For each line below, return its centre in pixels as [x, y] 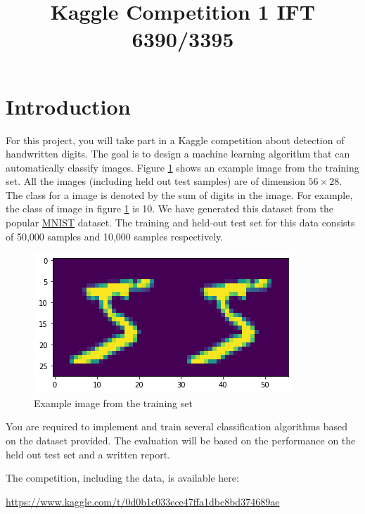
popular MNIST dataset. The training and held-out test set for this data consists [180, 223]
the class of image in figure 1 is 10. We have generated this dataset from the [169, 208]
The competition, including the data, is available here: [122, 478]
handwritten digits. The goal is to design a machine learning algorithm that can [178, 154]
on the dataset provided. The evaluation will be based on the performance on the [181, 441]
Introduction [68, 106]
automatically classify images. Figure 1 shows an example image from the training [182, 167]
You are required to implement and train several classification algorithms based [177, 426]
